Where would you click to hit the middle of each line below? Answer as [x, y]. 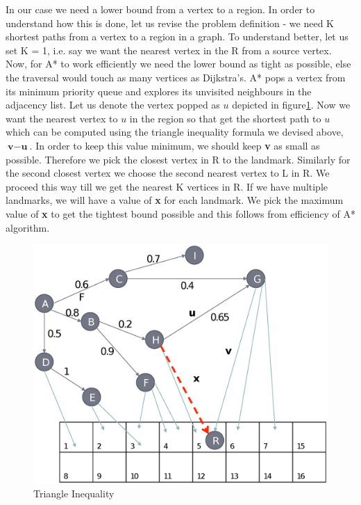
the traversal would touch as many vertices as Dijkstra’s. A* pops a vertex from [176, 77]
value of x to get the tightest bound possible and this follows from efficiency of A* [180, 213]
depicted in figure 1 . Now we [291, 105]
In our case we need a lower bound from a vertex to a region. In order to [160, 9]
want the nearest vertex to [62, 118]
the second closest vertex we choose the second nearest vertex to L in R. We [168, 173]
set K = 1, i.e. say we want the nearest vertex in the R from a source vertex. [169, 50]
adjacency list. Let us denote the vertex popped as [113, 105]
